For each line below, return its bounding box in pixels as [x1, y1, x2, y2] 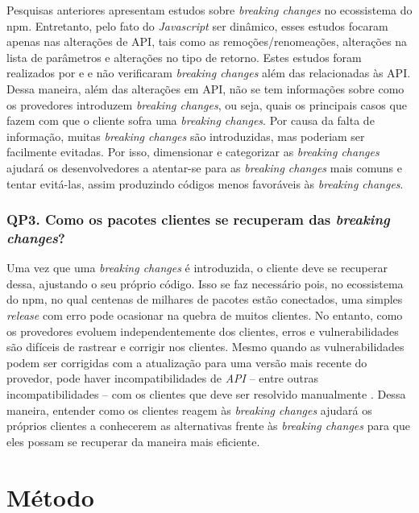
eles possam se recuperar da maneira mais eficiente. [6, 432, 260, 449]
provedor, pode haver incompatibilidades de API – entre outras [6, 370, 318, 387]
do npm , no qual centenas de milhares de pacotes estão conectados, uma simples [6, 291, 403, 308]
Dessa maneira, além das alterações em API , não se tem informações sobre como [6, 80, 404, 97]
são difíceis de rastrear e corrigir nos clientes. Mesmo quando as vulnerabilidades [6, 338, 404, 355]
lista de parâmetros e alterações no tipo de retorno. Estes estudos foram [6, 48, 362, 65]
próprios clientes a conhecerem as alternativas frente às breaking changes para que [6, 417, 410, 434]
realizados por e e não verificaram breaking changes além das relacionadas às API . [6, 64, 411, 81]
